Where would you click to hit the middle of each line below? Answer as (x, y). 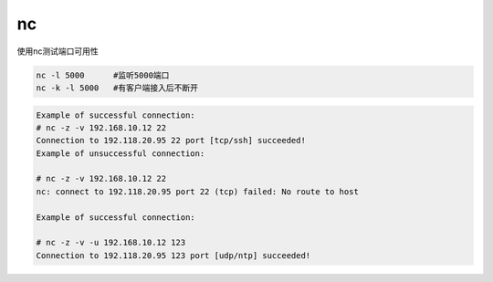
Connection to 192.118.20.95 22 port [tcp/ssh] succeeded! (171, 141)
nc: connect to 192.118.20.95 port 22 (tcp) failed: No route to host (198, 191)
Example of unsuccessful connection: (121, 153)
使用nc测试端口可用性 (58, 51)
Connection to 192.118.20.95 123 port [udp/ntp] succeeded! (173, 255)
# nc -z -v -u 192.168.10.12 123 (111, 243)
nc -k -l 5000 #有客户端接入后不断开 (117, 88)
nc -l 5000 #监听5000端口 (103, 75)
